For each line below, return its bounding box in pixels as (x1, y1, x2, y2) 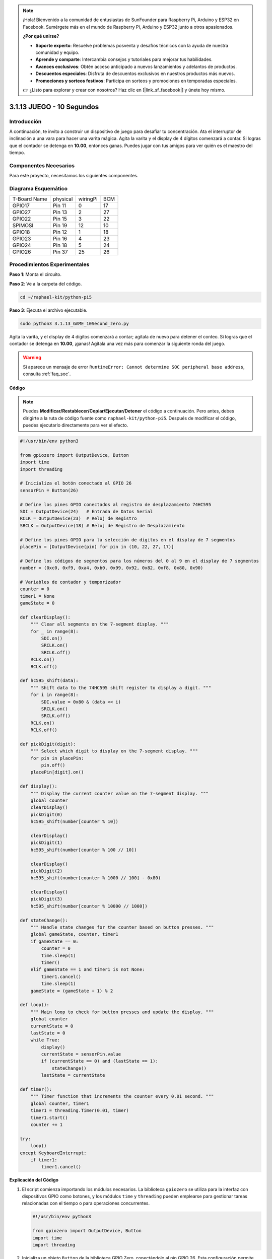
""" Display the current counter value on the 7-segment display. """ (30, 791, 209, 796)
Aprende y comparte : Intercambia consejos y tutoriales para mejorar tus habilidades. (35, 56, 213, 62)
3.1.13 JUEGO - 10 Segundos (9, 102, 99, 111)
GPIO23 (12, 235, 31, 242)
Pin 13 (53, 208, 67, 216)
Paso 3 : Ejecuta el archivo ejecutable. (9, 307, 88, 313)
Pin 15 (53, 215, 67, 222)
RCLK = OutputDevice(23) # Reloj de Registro (20, 516, 137, 521)
